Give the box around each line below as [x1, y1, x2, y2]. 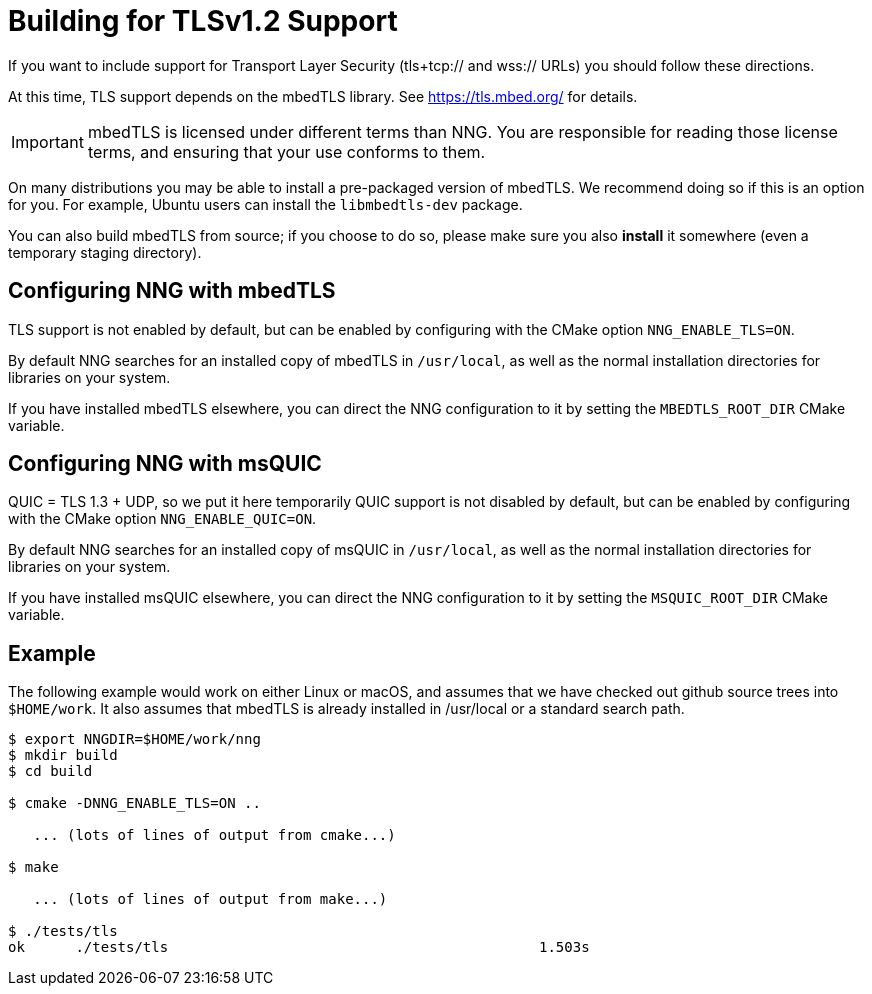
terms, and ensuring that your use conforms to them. [87, 141, 486, 162]
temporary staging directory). [8, 243, 202, 261]
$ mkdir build [8, 747, 118, 764]
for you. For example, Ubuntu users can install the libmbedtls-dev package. [8, 195, 523, 213]
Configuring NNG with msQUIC [8, 451, 322, 477]
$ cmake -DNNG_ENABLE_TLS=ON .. [8, 795, 261, 812]
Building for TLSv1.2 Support [8, 4, 398, 38]
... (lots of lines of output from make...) [33, 891, 388, 908]
